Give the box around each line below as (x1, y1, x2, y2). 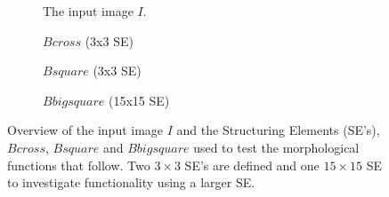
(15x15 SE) (108, 91, 170, 109)
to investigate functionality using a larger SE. (7, 173, 255, 192)
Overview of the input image (7, 121, 164, 139)
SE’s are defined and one (184, 155, 320, 174)
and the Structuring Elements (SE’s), (176, 121, 380, 139)
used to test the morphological (193, 138, 360, 156)
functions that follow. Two (7, 155, 150, 174)
